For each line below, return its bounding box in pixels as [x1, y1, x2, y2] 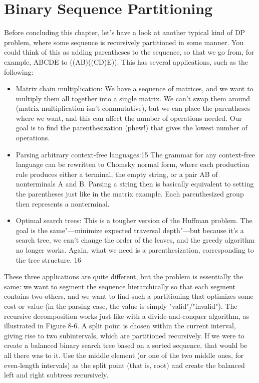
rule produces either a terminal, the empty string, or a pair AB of [16, 168, 218, 179]
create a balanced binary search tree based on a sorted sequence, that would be [4, 340, 247, 350]
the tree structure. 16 [16, 254, 81, 265]
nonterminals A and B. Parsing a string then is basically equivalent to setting [16, 178, 254, 189]
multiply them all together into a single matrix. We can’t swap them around [16, 93, 250, 103]
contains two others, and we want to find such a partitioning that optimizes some [4, 291, 253, 301]
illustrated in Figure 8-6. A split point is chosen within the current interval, [4, 320, 236, 331]
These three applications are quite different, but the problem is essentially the [4, 271, 243, 282]
